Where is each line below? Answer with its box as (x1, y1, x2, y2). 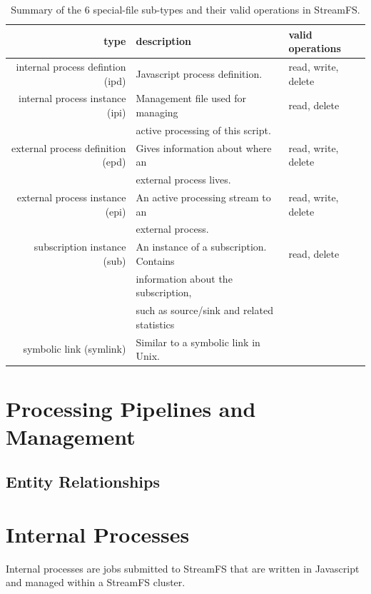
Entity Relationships (6, 470, 161, 493)
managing (136, 105, 178, 120)
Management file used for (136, 91, 246, 106)
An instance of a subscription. (136, 239, 267, 254)
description (136, 34, 192, 49)
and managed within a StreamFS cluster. (6, 575, 185, 590)
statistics (136, 316, 175, 331)
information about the (136, 271, 233, 286)
